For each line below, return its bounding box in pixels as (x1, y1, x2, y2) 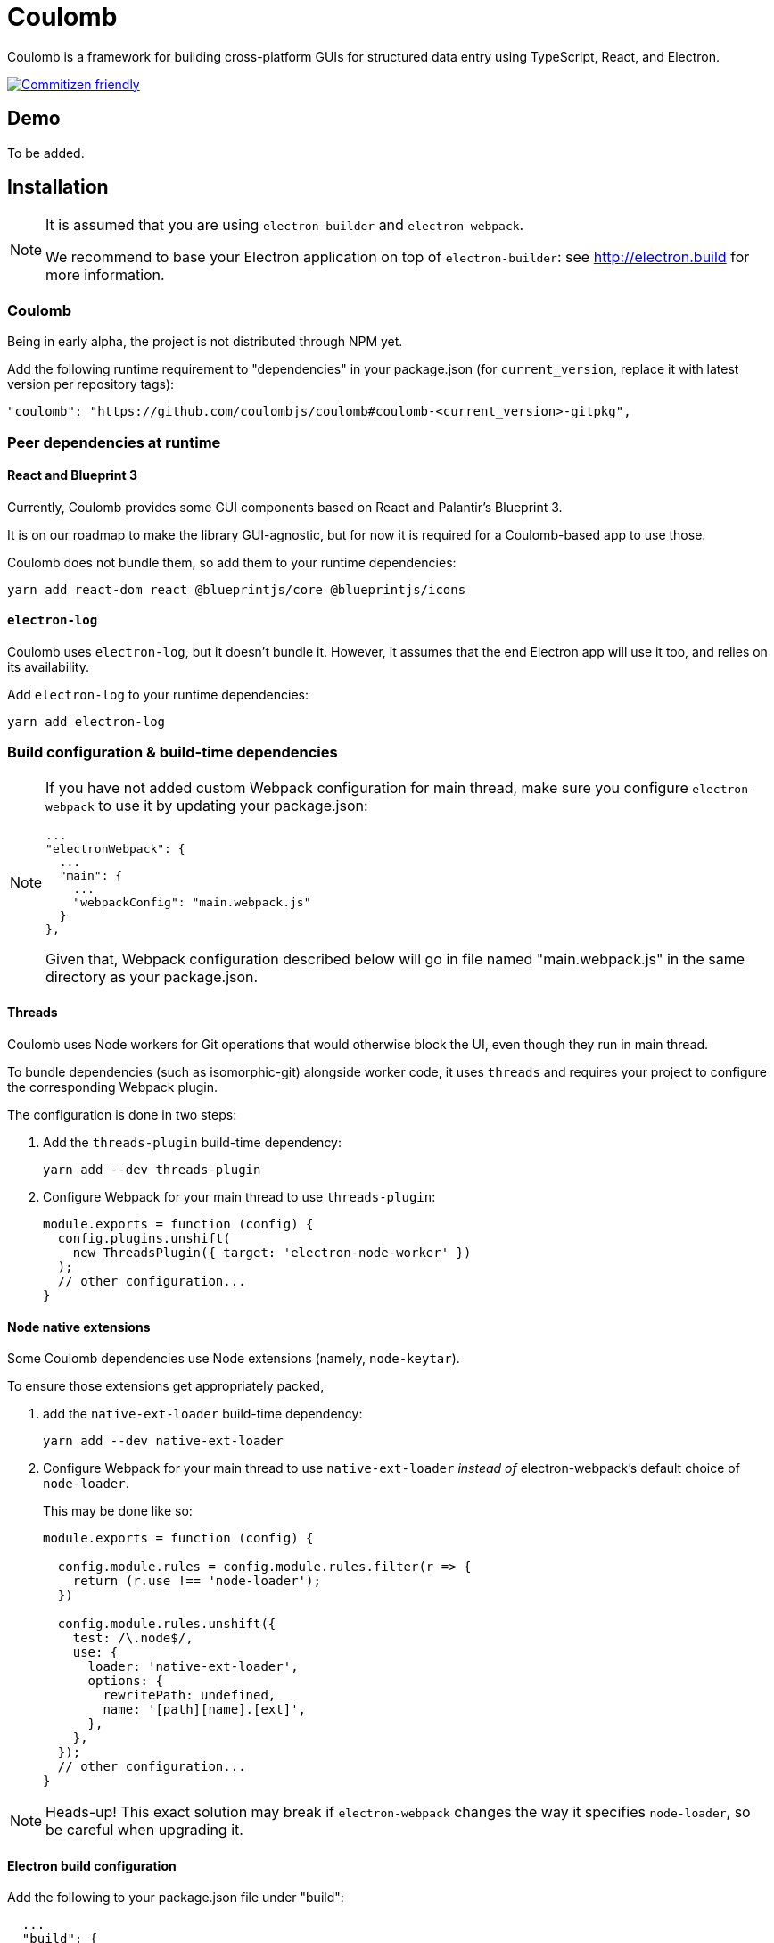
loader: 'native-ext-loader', (87, 1659, 299, 1674)
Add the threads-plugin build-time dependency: (43, 1134, 342, 1150)
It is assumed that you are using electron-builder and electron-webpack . (45, 216, 524, 235)
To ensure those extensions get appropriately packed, (7, 1378, 325, 1394)
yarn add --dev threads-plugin (43, 1162, 261, 1177)
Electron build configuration (7, 1857, 177, 1873)
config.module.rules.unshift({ (57, 1616, 276, 1632)
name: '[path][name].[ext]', (103, 1702, 307, 1717)
